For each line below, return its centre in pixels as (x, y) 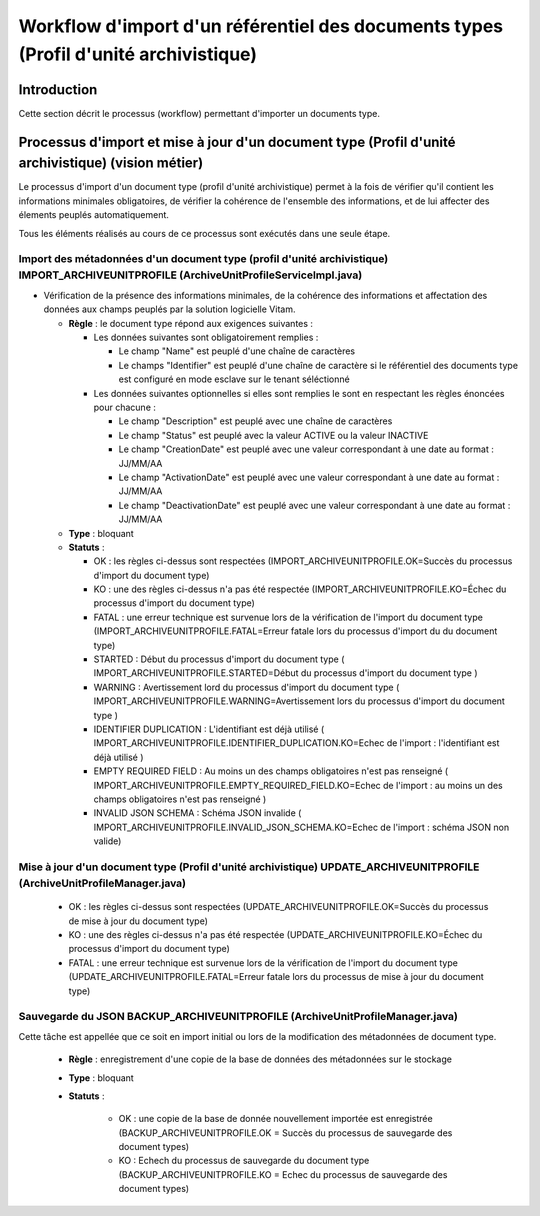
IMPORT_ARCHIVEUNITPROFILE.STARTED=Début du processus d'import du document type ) (285, 673)
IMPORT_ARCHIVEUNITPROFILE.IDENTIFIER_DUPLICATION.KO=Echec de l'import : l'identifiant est (296, 743)
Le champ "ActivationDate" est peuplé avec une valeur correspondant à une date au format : (309, 477)
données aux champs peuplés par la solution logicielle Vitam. (169, 309)
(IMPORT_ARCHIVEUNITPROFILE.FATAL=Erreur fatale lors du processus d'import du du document (295, 631)
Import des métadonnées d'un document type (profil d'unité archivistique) (203, 259)
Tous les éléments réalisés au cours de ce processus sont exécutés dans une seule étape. (204, 233)
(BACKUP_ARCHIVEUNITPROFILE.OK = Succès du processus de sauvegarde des (285, 1132)
